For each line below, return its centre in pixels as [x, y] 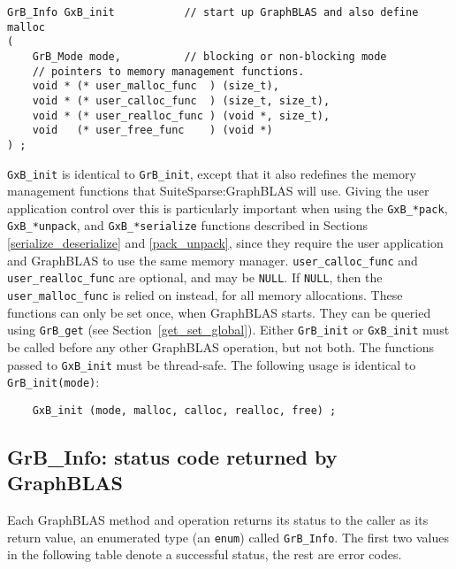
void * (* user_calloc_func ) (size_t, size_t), [181, 100]
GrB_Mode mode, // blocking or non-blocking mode [209, 56]
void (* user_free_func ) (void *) [152, 131]
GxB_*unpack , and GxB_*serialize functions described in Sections [187, 225]
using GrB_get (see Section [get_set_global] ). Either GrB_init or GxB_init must [228, 330]
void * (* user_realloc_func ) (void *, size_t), [181, 115]
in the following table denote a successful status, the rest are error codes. [205, 554]
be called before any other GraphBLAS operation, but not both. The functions [221, 346]
